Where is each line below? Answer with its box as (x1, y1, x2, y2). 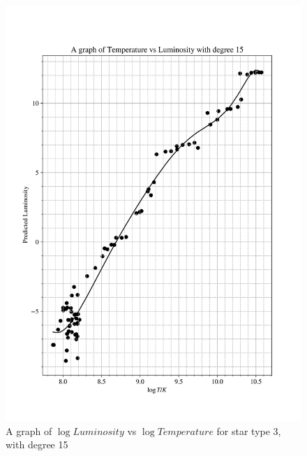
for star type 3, (216, 423, 281, 438)
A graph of (6, 423, 52, 438)
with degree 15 (6, 437, 68, 452)
